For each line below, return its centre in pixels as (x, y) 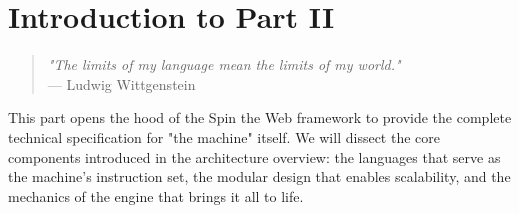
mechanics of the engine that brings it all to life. (156, 195)
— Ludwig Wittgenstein (121, 83)
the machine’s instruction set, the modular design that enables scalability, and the (259, 176)
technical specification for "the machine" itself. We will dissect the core (224, 136)
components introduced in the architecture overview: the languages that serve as (254, 156)
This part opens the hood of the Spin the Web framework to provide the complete (260, 117)
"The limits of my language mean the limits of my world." (224, 64)
